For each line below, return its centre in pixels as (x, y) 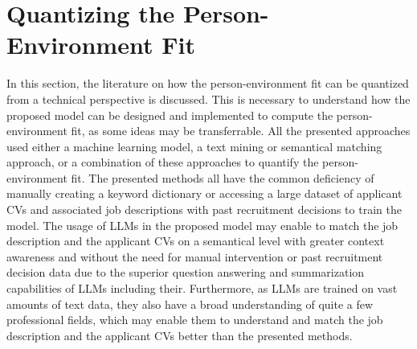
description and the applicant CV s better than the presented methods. (180, 335)
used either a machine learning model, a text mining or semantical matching (194, 146)
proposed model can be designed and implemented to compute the (170, 115)
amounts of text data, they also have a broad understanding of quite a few (190, 304)
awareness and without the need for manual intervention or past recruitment (195, 256)
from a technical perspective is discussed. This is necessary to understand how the (208, 99)
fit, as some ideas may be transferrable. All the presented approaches (241, 131)
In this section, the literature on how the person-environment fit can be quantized (208, 83)
